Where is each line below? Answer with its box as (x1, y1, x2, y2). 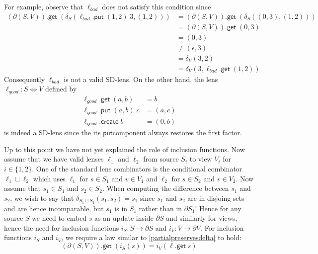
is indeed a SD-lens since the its (4, 127, 101, 138)
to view (189, 154, 212, 164)
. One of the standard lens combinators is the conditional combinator (32, 164, 242, 174)
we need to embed (32, 213, 87, 223)
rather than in (139, 203, 182, 213)
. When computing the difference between (102, 183, 229, 193)
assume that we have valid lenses (4, 154, 104, 164)
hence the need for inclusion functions (4, 222, 119, 233)
